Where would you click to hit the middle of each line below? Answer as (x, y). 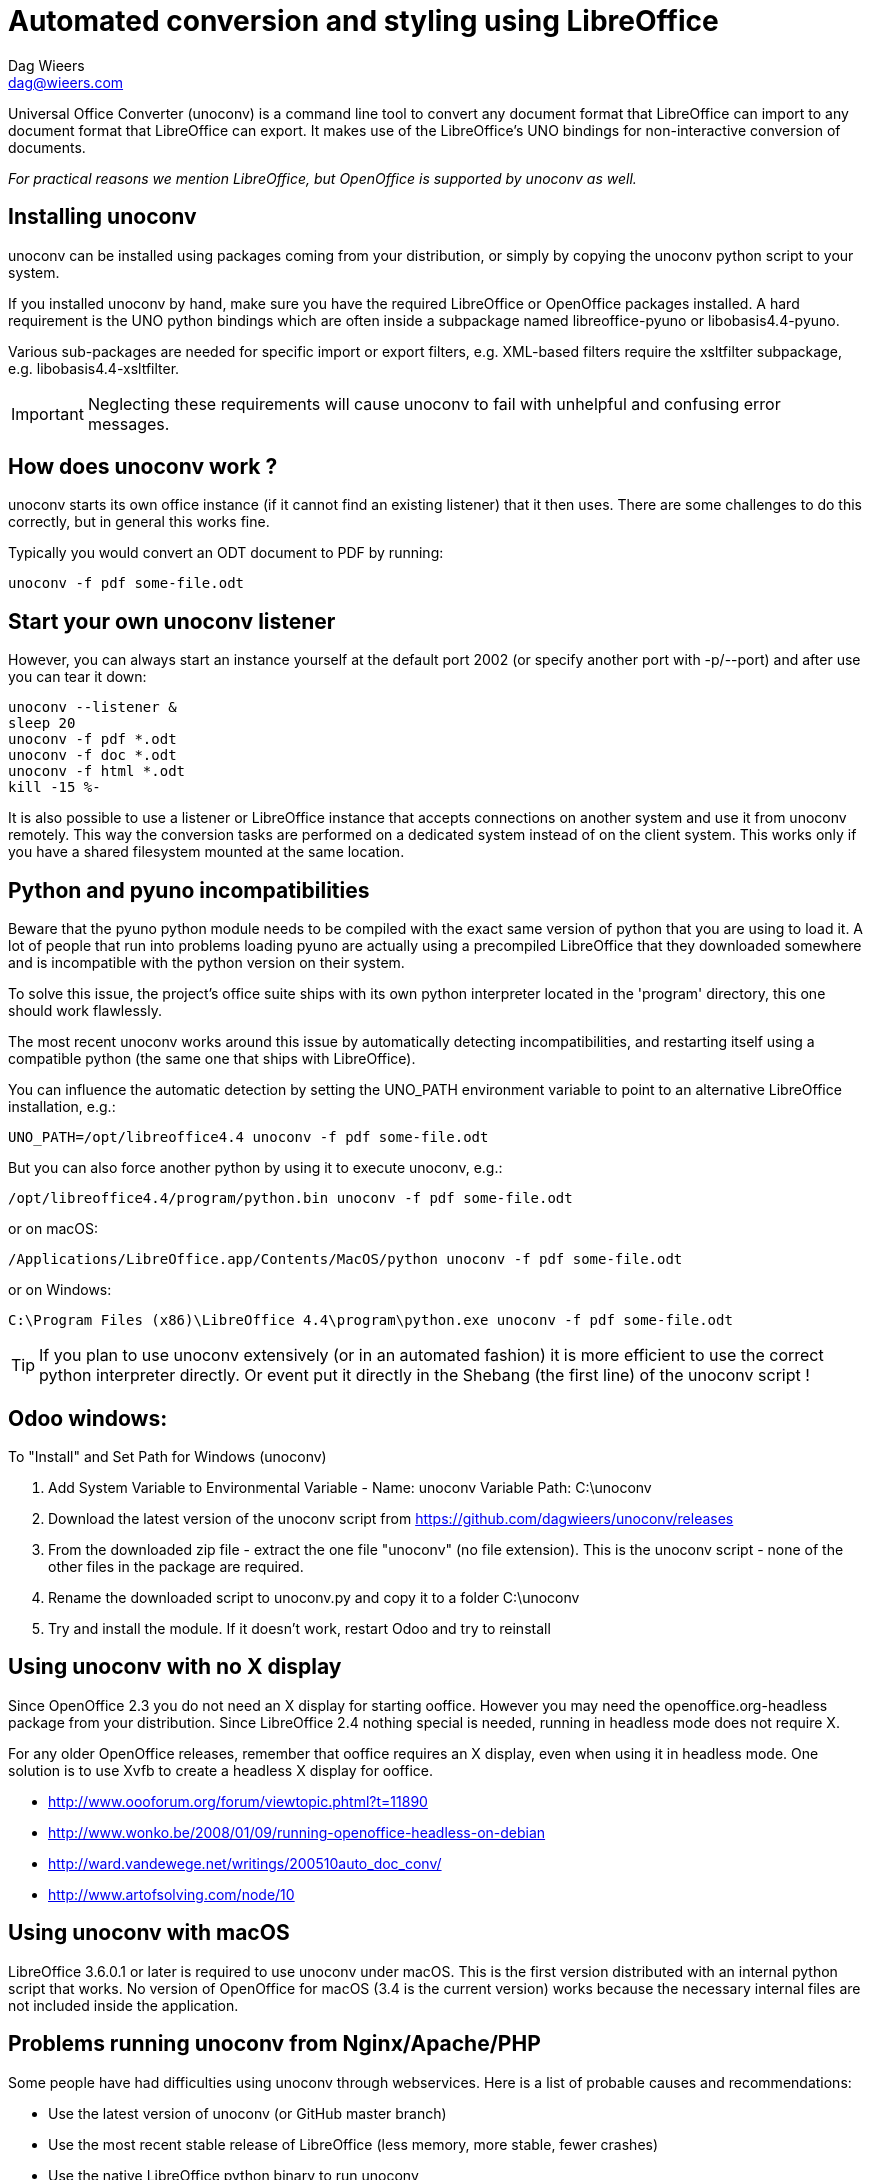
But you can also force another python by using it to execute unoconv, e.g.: (255, 1168)
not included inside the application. (123, 2005)
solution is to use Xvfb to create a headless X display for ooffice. (221, 1770)
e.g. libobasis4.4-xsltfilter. (94, 368)
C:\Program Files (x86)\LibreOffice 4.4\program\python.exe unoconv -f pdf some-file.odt (370, 1320)
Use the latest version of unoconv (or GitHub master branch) (247, 2113)
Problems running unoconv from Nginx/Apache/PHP (274, 2044)
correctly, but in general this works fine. (139, 522)
